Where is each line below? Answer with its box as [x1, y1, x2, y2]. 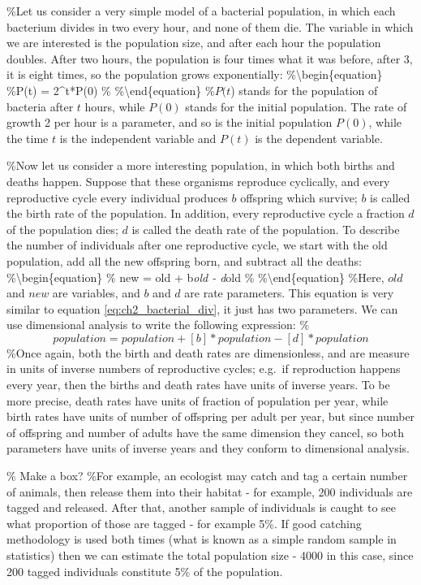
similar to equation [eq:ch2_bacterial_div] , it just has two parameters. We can [6, 300, 398, 317]
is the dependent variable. [255, 129, 383, 146]
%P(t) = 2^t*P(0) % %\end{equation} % [6, 81, 215, 98]
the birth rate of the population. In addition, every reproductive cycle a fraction [6, 205, 405, 222]
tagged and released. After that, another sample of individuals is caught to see [6, 499, 397, 516]
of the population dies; [6, 220, 118, 237]
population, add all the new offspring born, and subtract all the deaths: [6, 252, 362, 269]
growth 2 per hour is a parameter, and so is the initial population [6, 114, 333, 131]
